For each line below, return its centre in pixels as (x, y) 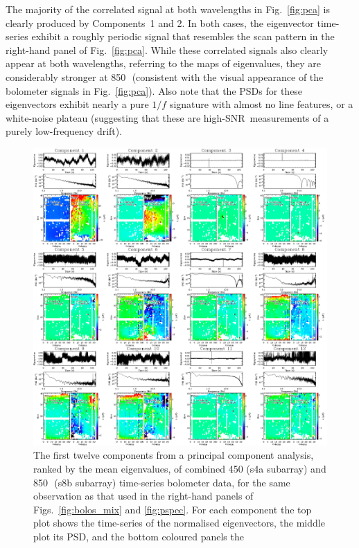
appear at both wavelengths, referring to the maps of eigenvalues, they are (164, 63)
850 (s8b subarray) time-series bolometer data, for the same (162, 482)
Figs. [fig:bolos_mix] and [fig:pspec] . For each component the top (173, 509)
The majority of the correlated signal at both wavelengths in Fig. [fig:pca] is (168, 9)
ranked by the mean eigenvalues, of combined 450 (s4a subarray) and (180, 468)
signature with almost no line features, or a (261, 104)
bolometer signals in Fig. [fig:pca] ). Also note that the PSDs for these (154, 90)
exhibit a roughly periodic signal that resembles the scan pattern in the (183, 36)
